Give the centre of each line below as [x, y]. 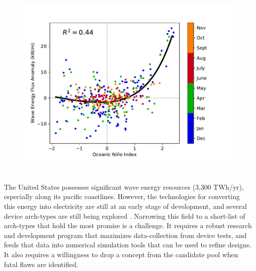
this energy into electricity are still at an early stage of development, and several [126, 206]
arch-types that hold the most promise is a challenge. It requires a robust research [128, 225]
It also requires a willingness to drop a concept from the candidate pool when [121, 254]
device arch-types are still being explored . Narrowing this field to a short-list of [125, 216]
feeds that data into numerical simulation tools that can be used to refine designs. [128, 245]
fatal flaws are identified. [41, 264]
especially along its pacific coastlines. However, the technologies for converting [122, 196]
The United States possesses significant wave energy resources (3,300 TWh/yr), [124, 186]
